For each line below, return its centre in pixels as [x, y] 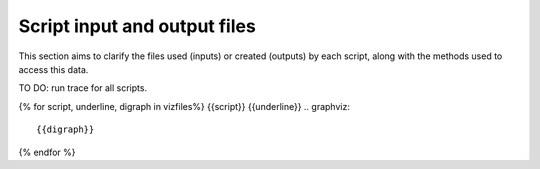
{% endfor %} [47, 152]
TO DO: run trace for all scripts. [83, 88]
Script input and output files [137, 26]
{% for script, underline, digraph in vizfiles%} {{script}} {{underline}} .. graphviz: [184, 106]
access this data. [53, 69]
